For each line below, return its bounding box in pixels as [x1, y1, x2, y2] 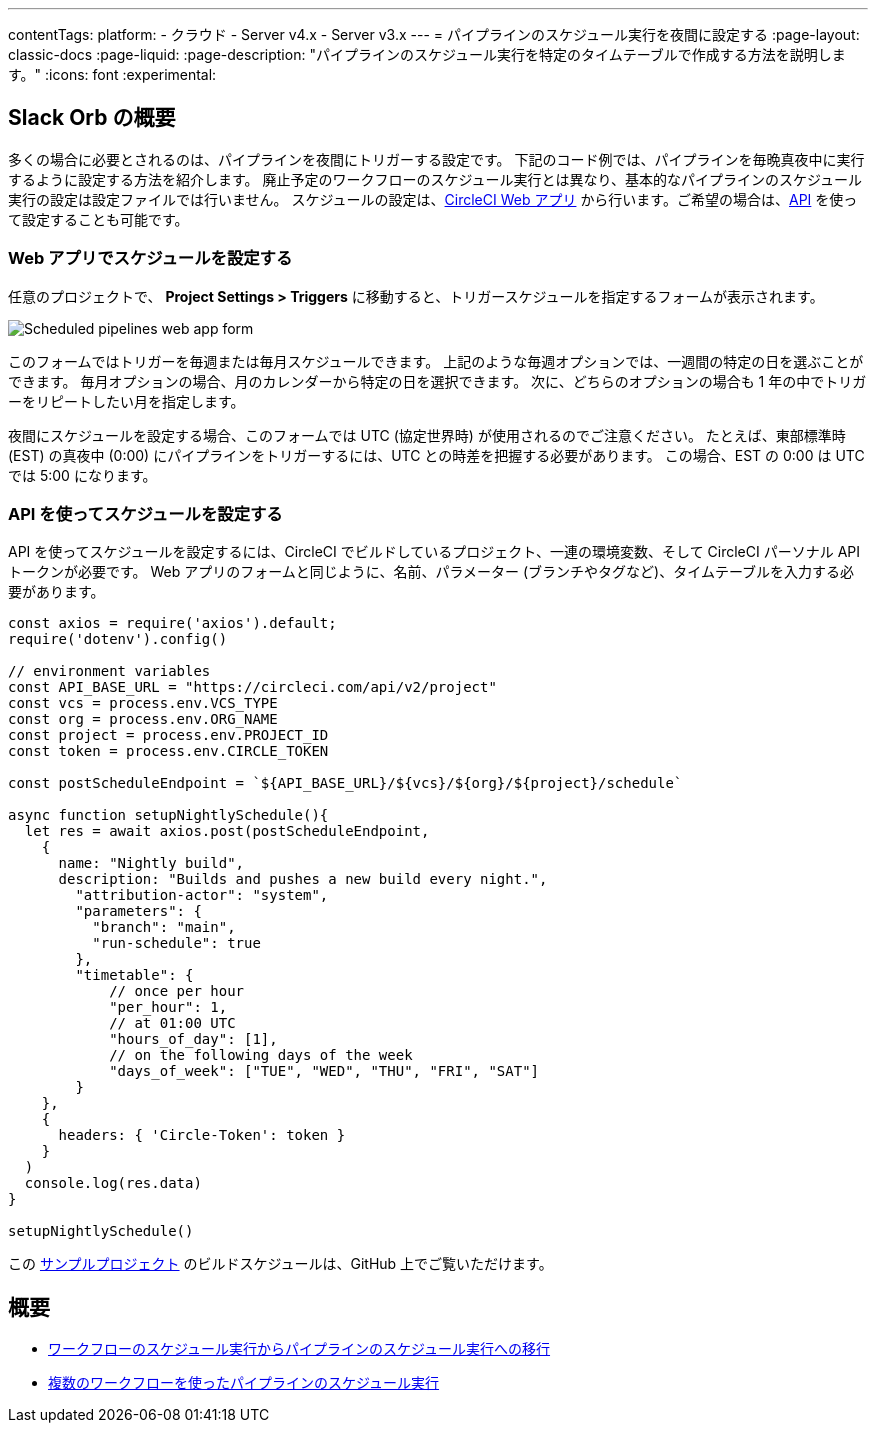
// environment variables [8, 663, 211, 680]
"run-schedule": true [92, 935, 261, 952]
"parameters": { [75, 903, 202, 920]
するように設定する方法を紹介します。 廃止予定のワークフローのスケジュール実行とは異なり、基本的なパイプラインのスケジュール [8, 170, 863, 188]
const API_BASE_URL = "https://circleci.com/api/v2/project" [8, 679, 497, 696]
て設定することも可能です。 [8, 210, 189, 228]
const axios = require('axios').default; [8, 615, 337, 632]
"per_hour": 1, [109, 999, 228, 1016]
